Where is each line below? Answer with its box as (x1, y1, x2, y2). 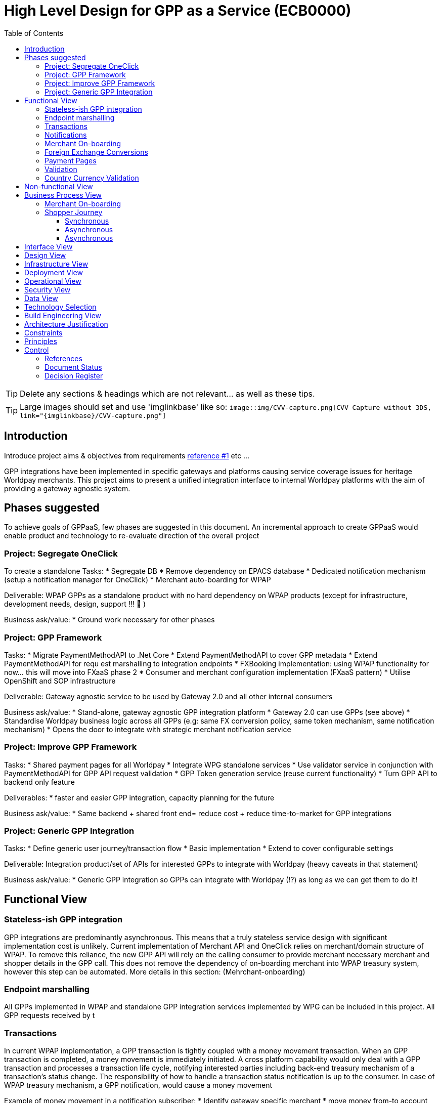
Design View (24, 250, 66, 260)
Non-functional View (24, 182, 93, 191)
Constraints (24, 328, 63, 337)
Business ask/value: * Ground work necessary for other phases (4, 615, 215, 624)
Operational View (24, 276, 81, 285)
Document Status (45, 362, 102, 371)
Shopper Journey (45, 207, 103, 217)
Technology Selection (24, 302, 97, 311)
